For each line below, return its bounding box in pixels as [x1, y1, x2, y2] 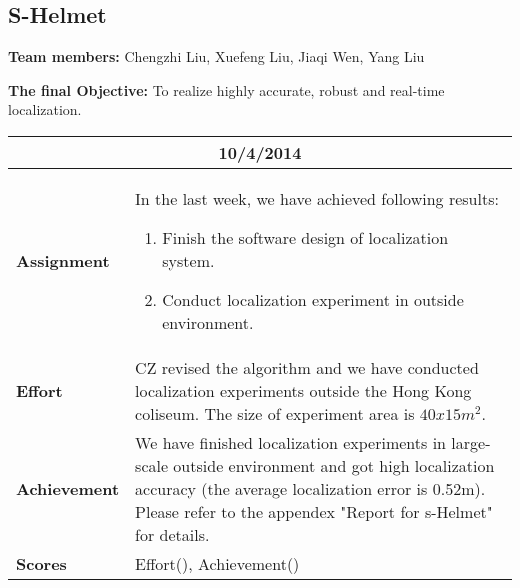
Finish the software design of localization [162, 225, 449, 249]
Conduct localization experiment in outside [162, 287, 464, 311]
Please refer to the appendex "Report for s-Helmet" [135, 499, 493, 523]
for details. [135, 522, 210, 546]
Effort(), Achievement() [135, 551, 300, 575]
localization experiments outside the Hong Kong [135, 378, 472, 402]
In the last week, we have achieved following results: [135, 186, 499, 210]
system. [162, 248, 215, 272]
